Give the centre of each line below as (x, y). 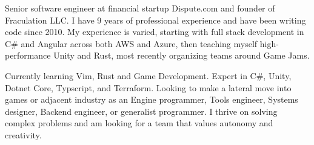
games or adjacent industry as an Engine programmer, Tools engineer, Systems (152, 99)
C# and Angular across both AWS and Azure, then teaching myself (131, 43)
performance (28, 55)
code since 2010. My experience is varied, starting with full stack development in (155, 32)
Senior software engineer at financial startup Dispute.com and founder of (140, 8)
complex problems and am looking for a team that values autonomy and (139, 123)
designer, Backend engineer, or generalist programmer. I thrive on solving (141, 111)
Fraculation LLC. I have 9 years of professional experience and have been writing (155, 20)
